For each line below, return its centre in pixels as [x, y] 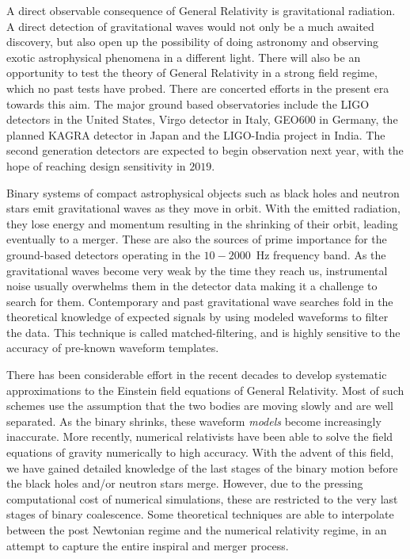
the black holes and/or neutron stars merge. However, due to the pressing [185, 483]
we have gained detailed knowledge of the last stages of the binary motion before [202, 467]
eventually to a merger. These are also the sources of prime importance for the [197, 239]
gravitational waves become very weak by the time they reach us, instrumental [197, 270]
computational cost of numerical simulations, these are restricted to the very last [202, 498]
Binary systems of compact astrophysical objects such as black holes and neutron [203, 192]
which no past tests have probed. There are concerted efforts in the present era [198, 88]
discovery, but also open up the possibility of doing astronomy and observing [193, 42]
